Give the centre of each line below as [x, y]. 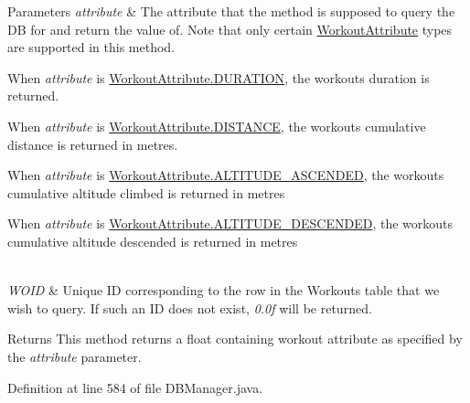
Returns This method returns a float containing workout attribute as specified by [235, 339]
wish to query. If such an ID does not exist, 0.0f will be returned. [190, 308]
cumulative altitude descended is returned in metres [153, 241]
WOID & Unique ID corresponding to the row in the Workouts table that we [224, 290]
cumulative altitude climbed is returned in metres [146, 192]
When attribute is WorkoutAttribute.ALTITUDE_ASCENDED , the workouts [226, 175]
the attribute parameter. [75, 356]
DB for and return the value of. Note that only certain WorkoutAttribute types [230, 29]
